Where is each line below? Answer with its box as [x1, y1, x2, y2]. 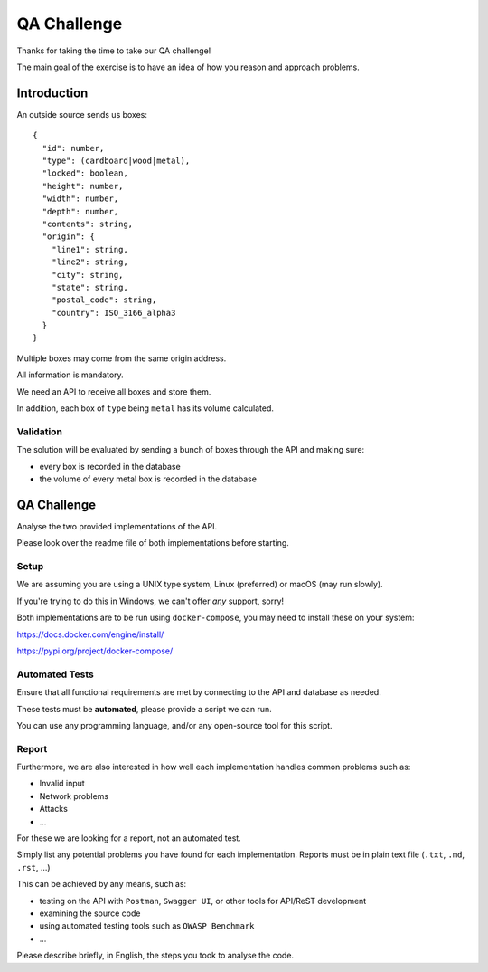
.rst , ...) [16, 862, 51, 872]
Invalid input [39, 778, 85, 789]
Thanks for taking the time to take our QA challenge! [16, 45, 211, 56]
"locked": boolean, [42, 168, 128, 178]
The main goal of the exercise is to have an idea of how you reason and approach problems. [16, 62, 361, 72]
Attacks [39, 804, 68, 815]
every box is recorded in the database [39, 461, 181, 472]
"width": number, [42, 194, 119, 204]
